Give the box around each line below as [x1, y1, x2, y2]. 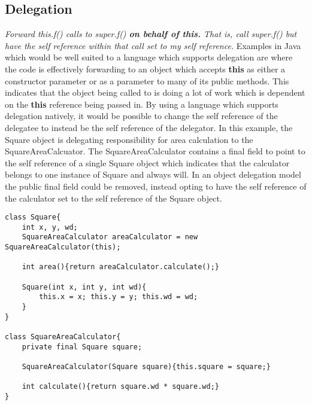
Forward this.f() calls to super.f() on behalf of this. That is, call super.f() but [5, 28, 297, 40]
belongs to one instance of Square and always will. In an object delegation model [5, 168, 301, 181]
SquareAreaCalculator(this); [5, 243, 121, 252]
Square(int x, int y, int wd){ [22, 282, 147, 291]
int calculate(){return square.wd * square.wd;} [22, 382, 219, 391]
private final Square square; [22, 342, 143, 351]
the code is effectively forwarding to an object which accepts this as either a [5, 62, 286, 75]
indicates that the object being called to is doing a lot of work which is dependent [5, 86, 305, 99]
